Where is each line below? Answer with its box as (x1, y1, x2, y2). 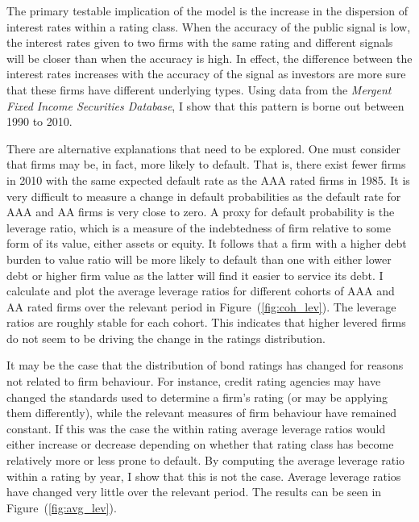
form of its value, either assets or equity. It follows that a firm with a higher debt (6, 235, 407, 252)
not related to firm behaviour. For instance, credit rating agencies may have (6, 373, 381, 390)
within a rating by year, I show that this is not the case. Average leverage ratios (6, 467, 401, 484)
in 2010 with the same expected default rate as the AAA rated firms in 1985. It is (6, 171, 410, 188)
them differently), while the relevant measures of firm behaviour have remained (6, 404, 397, 421)
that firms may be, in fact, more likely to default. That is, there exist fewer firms (6, 156, 406, 173)
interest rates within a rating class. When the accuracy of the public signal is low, (6, 18, 411, 35)
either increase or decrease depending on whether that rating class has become (6, 436, 394, 453)
